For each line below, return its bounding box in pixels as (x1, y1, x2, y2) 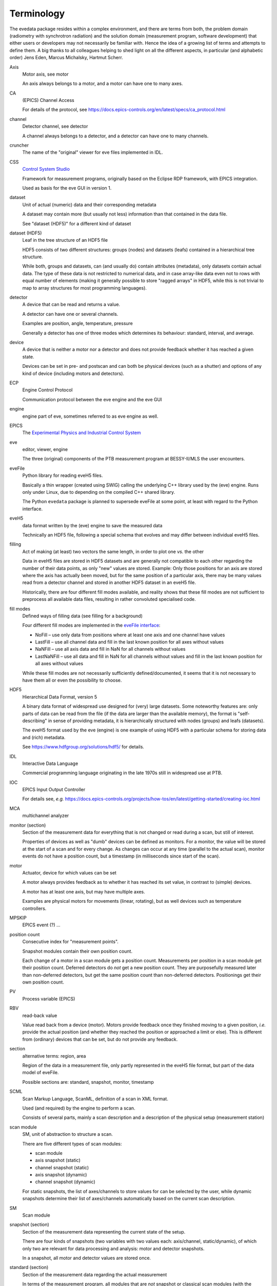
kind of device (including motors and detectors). (22, 370, 125, 377)
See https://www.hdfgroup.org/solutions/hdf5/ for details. (22, 744, 145, 750)
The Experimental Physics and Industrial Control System (22, 430, 141, 436)
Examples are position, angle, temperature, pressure (22, 320, 133, 327)
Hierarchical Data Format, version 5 (22, 693, 97, 700)
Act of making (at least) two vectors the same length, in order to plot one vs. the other (22, 548, 204, 555)
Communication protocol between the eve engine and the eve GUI (22, 396, 162, 402)
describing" (22, 718, 47, 724)
